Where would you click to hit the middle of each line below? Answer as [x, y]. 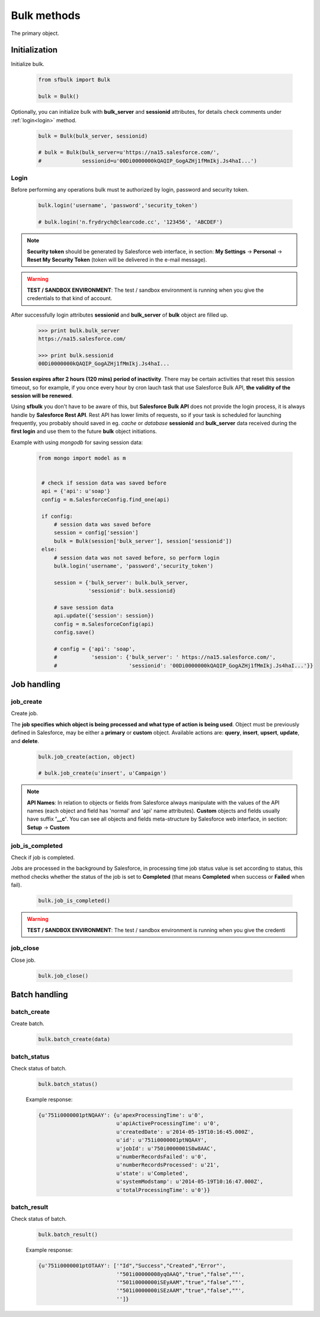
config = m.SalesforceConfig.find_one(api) [106, 499]
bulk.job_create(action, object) [87, 757]
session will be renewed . [42, 396]
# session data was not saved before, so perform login [137, 558]
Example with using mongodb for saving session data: [77, 442]
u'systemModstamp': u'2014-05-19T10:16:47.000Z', [190, 1182]
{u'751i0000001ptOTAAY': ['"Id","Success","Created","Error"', [132, 1266]
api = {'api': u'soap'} [76, 491]
